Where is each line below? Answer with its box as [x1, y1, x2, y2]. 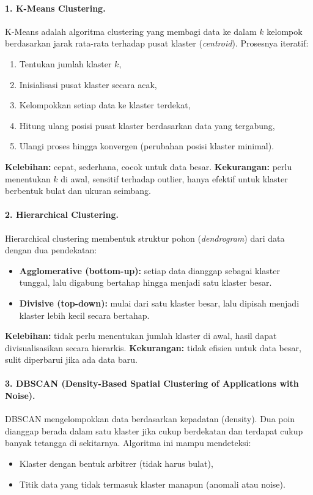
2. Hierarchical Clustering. [5, 208, 119, 221]
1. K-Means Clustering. [5, 1, 106, 14]
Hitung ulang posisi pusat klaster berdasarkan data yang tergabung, [19, 119, 275, 132]
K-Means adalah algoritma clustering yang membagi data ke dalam [5, 24, 257, 37]
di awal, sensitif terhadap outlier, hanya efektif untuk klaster [61, 172, 288, 185]
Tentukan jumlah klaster [19, 57, 112, 70]
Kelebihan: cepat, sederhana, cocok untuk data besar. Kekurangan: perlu [5, 160, 292, 173]
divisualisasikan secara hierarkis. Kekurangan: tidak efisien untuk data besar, [5, 341, 301, 354]
